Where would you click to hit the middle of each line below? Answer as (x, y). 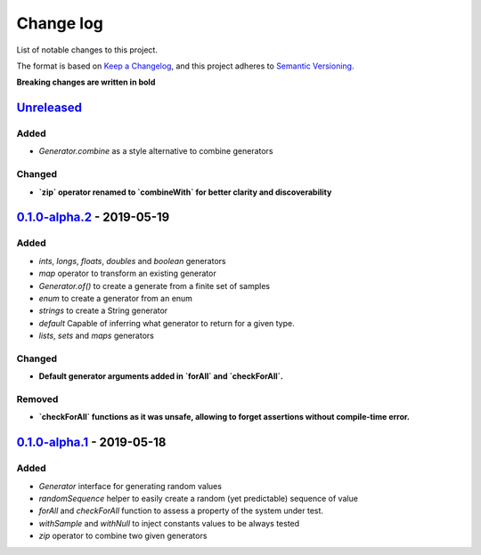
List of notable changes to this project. (87, 50)
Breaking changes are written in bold (86, 82)
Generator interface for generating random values (130, 486)
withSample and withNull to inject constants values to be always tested (169, 523)
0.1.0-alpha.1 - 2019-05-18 (91, 442)
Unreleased (49, 108)
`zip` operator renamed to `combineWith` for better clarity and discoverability (185, 192)
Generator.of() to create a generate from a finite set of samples (155, 286)
